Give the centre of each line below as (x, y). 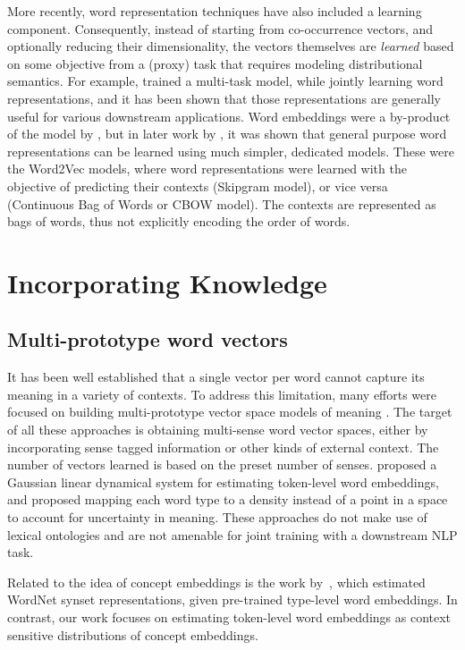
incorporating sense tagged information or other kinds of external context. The (223, 447)
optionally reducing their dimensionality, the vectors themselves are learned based (231, 46)
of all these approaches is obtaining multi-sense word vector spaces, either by (218, 430)
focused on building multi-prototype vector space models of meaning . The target (230, 412)
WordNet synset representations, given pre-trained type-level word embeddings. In (232, 599)
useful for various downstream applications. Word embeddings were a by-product (229, 116)
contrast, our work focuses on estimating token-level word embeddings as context (229, 617)
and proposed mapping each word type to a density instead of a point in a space (228, 499)
